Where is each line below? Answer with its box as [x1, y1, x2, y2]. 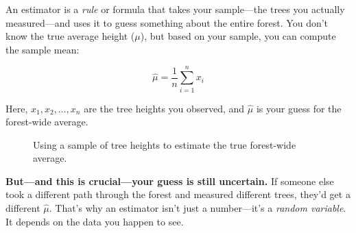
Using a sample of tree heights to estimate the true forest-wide [33, 137, 296, 151]
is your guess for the [256, 101, 342, 115]
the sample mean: [5, 42, 80, 56]
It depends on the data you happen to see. [5, 214, 184, 228]
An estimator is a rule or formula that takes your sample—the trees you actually [5, 2, 345, 16]
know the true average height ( [5, 29, 135, 43]
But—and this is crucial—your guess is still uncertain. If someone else [5, 173, 334, 188]
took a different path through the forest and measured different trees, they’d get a [5, 187, 351, 201]
